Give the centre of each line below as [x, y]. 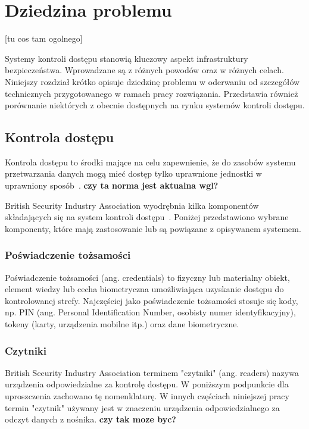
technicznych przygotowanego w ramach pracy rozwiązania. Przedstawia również [152, 93]
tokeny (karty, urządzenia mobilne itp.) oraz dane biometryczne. [122, 324]
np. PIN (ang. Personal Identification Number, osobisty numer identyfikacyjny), [150, 312]
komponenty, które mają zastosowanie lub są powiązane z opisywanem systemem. [153, 228]
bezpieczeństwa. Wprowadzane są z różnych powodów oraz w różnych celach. [144, 70]
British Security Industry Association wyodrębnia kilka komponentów [132, 205]
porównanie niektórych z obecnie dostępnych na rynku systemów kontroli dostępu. [155, 105]
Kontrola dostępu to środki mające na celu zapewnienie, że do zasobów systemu [150, 162]
